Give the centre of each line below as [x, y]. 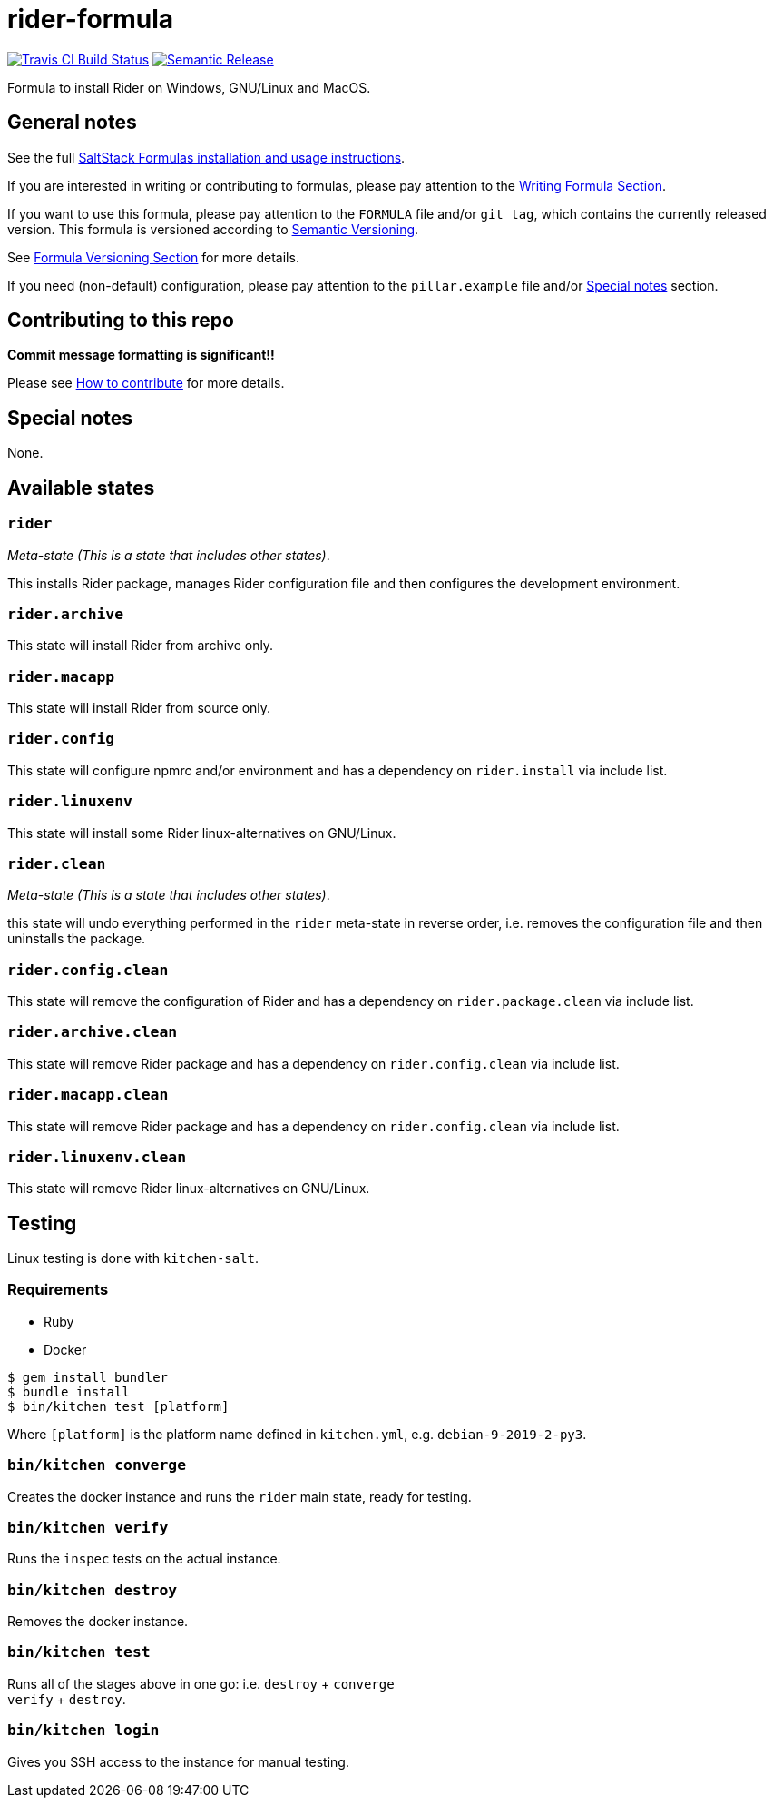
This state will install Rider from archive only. [141, 646]
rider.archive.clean [93, 1032]
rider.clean [57, 863]
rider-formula [91, 19]
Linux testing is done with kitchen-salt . [133, 1258]
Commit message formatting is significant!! [141, 355]
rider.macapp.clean [88, 1095]
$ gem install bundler [88, 1377]
